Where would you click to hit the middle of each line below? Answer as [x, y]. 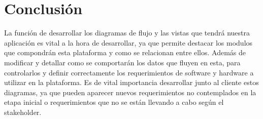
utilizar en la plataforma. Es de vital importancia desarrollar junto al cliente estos [131, 82]
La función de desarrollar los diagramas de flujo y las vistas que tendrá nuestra [127, 33]
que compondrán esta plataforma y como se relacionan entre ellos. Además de [125, 52]
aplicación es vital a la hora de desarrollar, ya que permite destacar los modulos [128, 42]
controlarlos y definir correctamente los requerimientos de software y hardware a [129, 72]
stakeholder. [23, 112]
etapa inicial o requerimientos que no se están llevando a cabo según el [114, 102]
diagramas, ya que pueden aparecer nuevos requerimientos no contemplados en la [130, 92]
